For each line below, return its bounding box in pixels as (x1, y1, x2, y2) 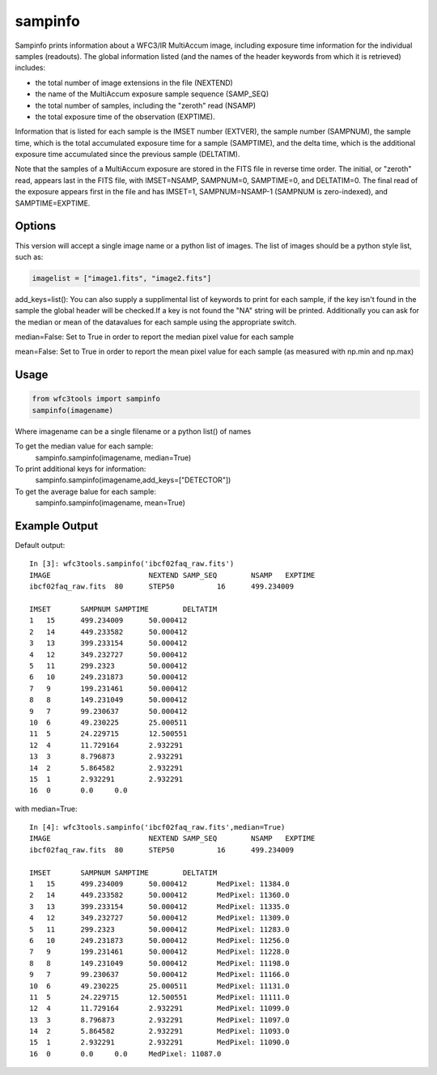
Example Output (15, 519, 99, 533)
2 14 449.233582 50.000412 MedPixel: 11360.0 (29, 890, 291, 900)
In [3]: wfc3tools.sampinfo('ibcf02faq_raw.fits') (29, 559, 235, 568)
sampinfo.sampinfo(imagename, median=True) (35, 453, 192, 462)
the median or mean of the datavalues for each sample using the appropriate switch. (15, 317, 297, 327)
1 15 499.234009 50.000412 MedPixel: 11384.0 (29, 879, 291, 889)
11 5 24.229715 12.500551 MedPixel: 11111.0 (29, 992, 291, 1001)
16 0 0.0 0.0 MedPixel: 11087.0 (29, 1049, 222, 1058)
